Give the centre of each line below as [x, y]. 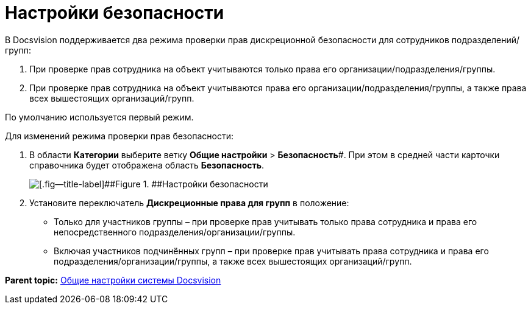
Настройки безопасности [115, 13]
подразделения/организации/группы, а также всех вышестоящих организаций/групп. [233, 261]
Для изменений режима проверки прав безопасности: [119, 136]
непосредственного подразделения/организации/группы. [175, 232]
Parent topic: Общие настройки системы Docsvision [113, 280]
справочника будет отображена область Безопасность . [147, 165]
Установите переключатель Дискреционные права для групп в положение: [189, 203]
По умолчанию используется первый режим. [99, 117]
